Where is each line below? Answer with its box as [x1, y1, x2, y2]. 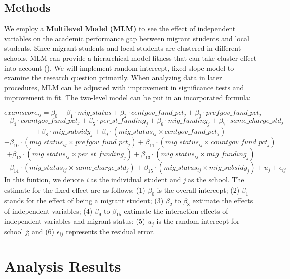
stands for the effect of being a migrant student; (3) [4, 195, 164, 205]
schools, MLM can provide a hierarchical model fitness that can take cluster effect [4, 52, 257, 63]
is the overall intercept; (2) [157, 184, 240, 195]
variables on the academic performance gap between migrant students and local [4, 33, 249, 43]
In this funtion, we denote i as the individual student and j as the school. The [4, 174, 244, 185]
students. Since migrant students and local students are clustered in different [4, 43, 241, 53]
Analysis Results [4, 256, 121, 276]
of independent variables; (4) [4, 205, 93, 216]
